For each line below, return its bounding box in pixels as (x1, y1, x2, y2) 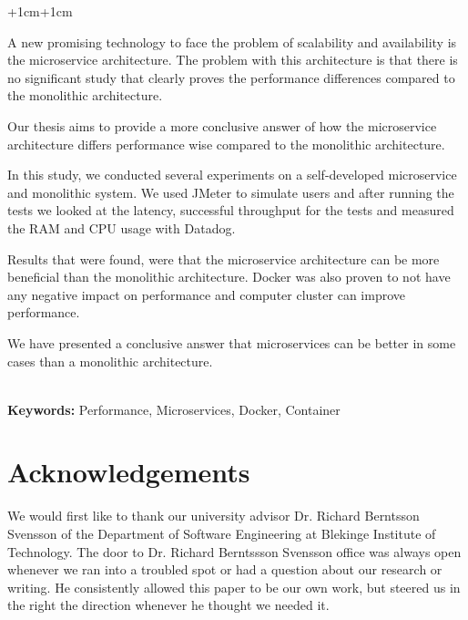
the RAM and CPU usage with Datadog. (7, 218, 236, 237)
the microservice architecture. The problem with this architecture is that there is (7, 50, 458, 69)
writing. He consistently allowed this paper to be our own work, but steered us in (7, 577, 461, 596)
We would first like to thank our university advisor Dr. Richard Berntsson (7, 506, 420, 525)
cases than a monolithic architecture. (7, 351, 213, 370)
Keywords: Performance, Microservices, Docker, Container (7, 399, 341, 418)
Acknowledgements (7, 453, 250, 491)
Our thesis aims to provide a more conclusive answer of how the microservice (7, 116, 437, 135)
